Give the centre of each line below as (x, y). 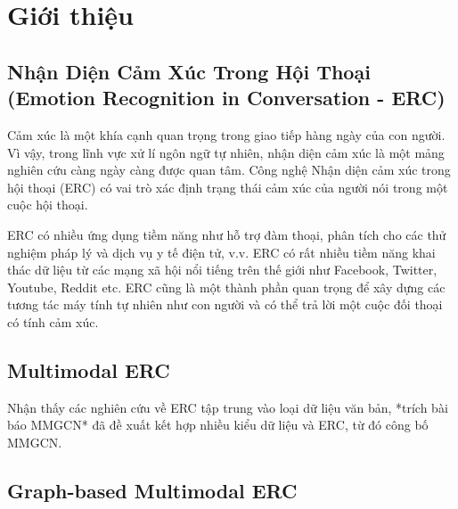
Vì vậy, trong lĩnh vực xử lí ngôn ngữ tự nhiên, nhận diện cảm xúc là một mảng (226, 152)
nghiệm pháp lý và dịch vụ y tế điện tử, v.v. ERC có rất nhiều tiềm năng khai (221, 252)
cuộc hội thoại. (48, 205)
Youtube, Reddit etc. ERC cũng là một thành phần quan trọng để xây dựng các (226, 287)
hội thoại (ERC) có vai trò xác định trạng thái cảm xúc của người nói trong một (228, 187)
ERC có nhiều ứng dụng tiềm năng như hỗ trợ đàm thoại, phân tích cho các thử (227, 234)
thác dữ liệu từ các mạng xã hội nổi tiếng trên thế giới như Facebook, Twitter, (222, 270)
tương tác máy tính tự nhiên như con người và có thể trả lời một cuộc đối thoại (225, 304)
